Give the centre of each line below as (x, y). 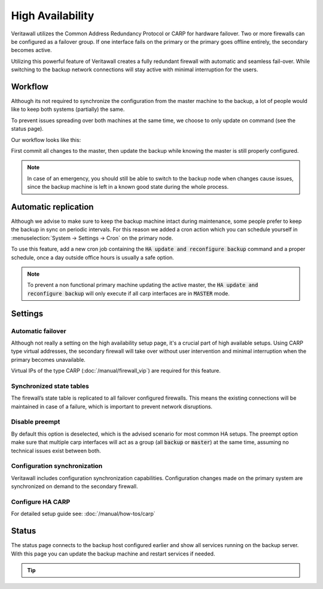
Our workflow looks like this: (46, 140)
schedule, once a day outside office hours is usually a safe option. (93, 257)
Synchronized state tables (50, 386)
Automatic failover (39, 331)
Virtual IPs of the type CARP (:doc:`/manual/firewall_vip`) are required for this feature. (116, 371)
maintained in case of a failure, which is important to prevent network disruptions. (112, 406)
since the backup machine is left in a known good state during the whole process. (128, 187)
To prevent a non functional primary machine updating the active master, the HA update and (143, 285)
